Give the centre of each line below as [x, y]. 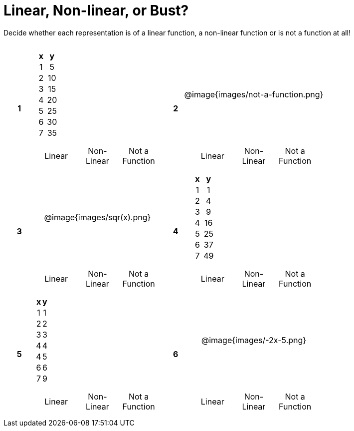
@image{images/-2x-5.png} [254, 340]
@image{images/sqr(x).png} [97, 217]
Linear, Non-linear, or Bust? [96, 10]
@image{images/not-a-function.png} [254, 94]
